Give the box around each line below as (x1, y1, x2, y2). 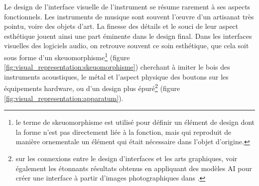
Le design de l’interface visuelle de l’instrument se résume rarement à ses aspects (4, 1, 251, 11)
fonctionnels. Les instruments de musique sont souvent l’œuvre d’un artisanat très (4, 11, 254, 21)
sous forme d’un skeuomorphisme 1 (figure (4, 50, 130, 62)
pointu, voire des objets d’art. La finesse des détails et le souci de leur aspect (4, 21, 239, 31)
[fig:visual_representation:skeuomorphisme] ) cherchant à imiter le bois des (4, 62, 230, 72)
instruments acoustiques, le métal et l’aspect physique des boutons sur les (4, 71, 229, 82)
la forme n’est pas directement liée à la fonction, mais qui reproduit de (15, 126, 232, 137)
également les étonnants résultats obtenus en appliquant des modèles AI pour (15, 163, 252, 173)
